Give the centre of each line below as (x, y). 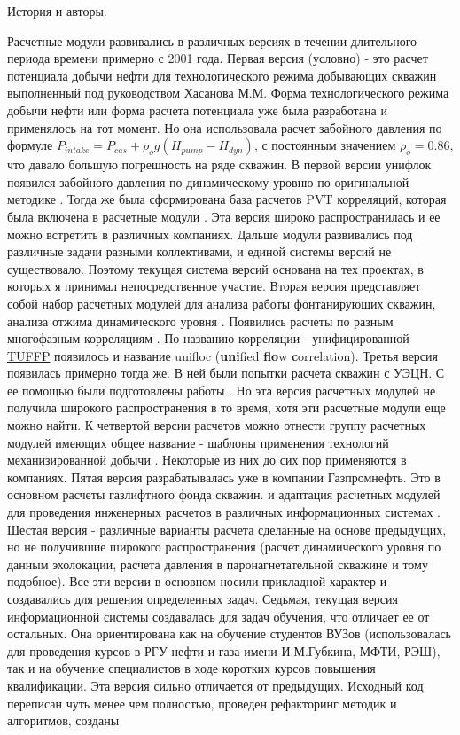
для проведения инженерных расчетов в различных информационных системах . (224, 512)
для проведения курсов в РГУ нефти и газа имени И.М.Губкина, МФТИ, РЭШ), (224, 650)
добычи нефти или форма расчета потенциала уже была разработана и (197, 109)
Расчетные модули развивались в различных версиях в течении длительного (212, 40)
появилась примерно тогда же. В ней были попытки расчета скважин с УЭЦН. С (226, 373)
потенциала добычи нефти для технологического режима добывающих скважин (222, 75)
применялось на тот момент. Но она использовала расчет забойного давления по (225, 127)
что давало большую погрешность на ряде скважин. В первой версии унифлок (219, 164)
